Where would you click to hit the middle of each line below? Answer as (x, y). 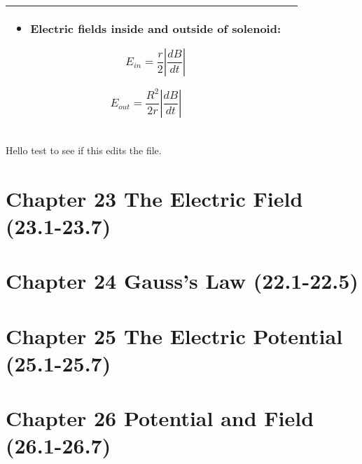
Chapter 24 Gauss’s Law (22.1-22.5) (182, 281)
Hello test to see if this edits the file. (84, 150)
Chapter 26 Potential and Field (160, 418)
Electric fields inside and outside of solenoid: (156, 28)
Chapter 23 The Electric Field (154, 198)
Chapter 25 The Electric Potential (174, 335)
